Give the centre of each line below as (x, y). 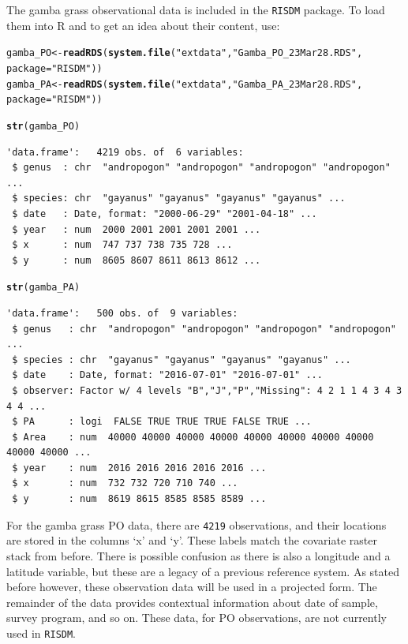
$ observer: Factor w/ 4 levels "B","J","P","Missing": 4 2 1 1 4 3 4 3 (207, 390)
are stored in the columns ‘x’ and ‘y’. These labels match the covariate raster (192, 540)
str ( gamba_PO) (43, 126)
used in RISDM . (41, 633)
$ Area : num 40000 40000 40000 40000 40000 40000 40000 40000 (193, 437)
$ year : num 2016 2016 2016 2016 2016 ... (139, 468)
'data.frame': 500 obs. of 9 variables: (122, 313)
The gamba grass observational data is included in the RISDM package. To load (196, 9)
